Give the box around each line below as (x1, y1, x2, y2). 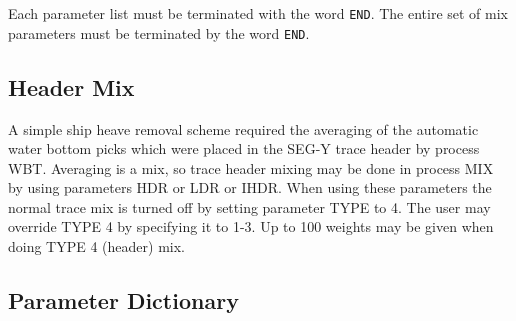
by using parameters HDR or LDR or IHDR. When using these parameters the (8, 177, 492, 198)
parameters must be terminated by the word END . (8, 22, 310, 43)
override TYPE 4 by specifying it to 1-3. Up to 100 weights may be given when (8, 216, 494, 237)
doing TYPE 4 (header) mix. (8, 236, 186, 257)
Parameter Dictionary (8, 285, 239, 316)
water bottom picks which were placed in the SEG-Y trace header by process (8, 138, 480, 159)
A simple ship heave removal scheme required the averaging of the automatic (8, 118, 479, 139)
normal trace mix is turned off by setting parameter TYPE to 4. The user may (8, 196, 491, 217)
